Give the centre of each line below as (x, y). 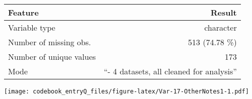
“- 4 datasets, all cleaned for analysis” (170, 71)
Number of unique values (52, 57)
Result (224, 12)
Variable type (32, 27)
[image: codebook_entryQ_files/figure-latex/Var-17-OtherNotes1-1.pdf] (127, 91)
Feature (23, 12)
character (221, 27)
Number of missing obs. (50, 42)
